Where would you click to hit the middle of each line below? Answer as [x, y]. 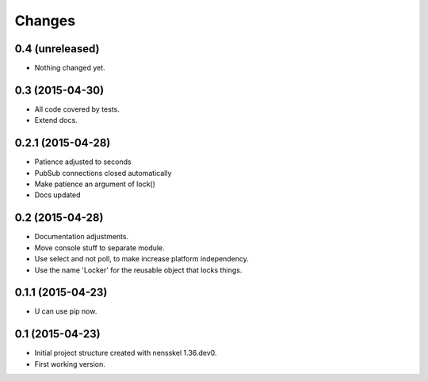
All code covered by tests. [77, 109]
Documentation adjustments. [82, 237]
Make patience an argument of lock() [95, 184]
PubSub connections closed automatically [103, 173]
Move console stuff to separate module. [100, 248]
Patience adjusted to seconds [83, 162]
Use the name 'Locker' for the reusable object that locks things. [138, 270]
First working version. [70, 364]
